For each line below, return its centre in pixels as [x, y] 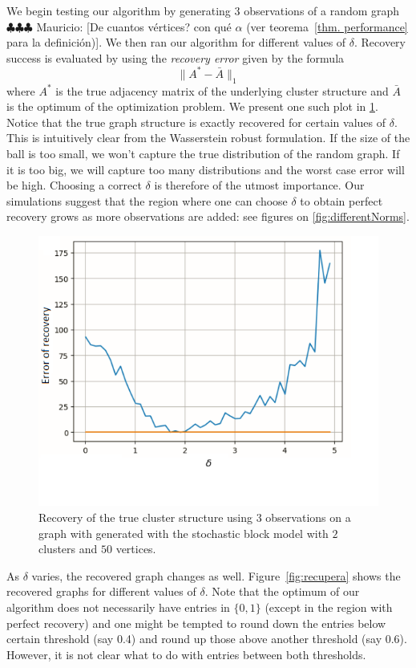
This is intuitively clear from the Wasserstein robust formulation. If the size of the [208, 138]
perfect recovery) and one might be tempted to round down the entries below [196, 623]
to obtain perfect [341, 200]
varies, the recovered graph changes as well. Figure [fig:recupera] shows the [216, 575]
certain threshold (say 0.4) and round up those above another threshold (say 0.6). [207, 639]
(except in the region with [329, 607]
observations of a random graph [322, 10]
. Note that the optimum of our [282, 591]
